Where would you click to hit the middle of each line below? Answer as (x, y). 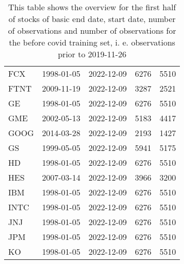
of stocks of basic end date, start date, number (92, 19)
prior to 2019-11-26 (92, 54)
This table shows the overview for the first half (92, 7)
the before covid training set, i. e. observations (92, 42)
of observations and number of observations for (92, 30)
